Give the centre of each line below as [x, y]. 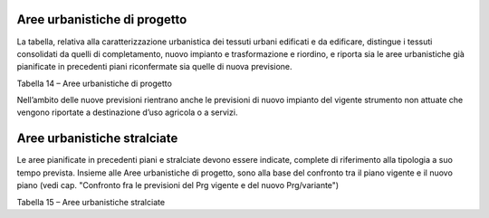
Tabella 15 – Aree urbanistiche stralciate [91, 202]
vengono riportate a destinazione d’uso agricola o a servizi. [127, 112]
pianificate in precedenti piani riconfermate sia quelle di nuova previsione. [155, 67]
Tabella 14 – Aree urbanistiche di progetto [94, 83]
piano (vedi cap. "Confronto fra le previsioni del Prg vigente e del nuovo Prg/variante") [178, 185]
